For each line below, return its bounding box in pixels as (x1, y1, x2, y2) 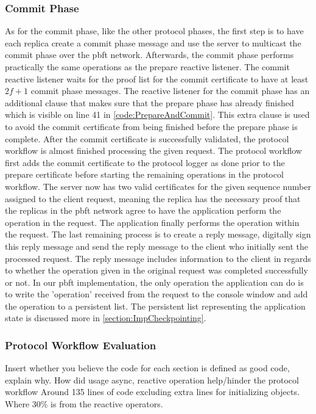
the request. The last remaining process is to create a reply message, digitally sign (5, 228, 311, 241)
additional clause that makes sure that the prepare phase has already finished (5, 96, 294, 109)
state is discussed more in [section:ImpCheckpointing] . (5, 311, 206, 324)
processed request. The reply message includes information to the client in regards (5, 252, 311, 264)
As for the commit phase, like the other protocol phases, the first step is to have (5, 24, 304, 37)
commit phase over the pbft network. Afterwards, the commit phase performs (5, 48, 294, 61)
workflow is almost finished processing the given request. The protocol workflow (5, 144, 302, 157)
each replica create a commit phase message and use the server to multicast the (5, 36, 301, 49)
